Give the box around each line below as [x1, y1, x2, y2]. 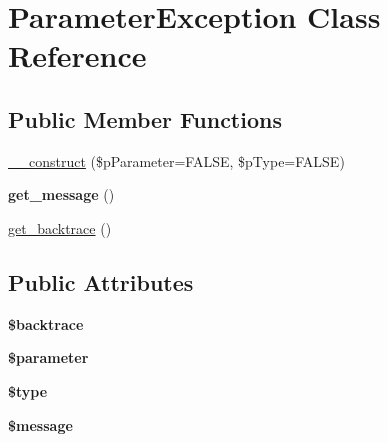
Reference [8, 35, 147, 76]
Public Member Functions [8, 103, 282, 134]
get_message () [8, 184, 115, 205]
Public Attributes [8, 266, 194, 297]
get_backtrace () [8, 217, 112, 238]
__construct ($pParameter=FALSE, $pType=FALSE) [8, 150, 345, 171]
